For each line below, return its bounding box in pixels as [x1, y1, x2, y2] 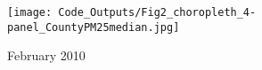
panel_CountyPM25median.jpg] [7, 20, 180, 34]
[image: [7, 6, 53, 19]
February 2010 [7, 46, 86, 65]
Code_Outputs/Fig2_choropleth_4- [58, 6, 257, 19]
